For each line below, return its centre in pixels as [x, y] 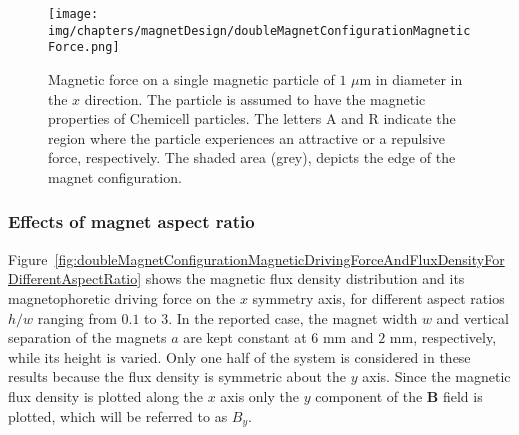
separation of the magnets [87, 337]
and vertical [472, 317]
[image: [73, 14]
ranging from [77, 317]
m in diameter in [411, 78]
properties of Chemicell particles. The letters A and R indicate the [252, 118]
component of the [369, 395]
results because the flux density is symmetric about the [177, 376]
